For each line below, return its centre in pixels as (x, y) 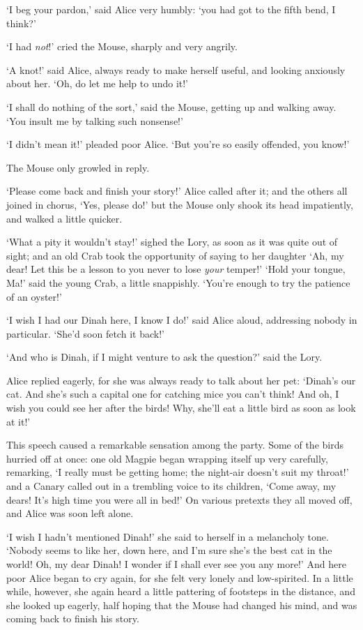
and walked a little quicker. (64, 218)
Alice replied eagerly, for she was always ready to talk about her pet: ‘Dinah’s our (181, 380)
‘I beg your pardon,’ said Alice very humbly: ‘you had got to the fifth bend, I (171, 9)
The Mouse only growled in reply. (78, 167)
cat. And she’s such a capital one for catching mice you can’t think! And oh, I (173, 394)
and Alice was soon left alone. (70, 513)
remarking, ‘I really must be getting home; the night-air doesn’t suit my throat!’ (178, 472)
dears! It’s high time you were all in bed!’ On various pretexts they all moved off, (179, 499)
